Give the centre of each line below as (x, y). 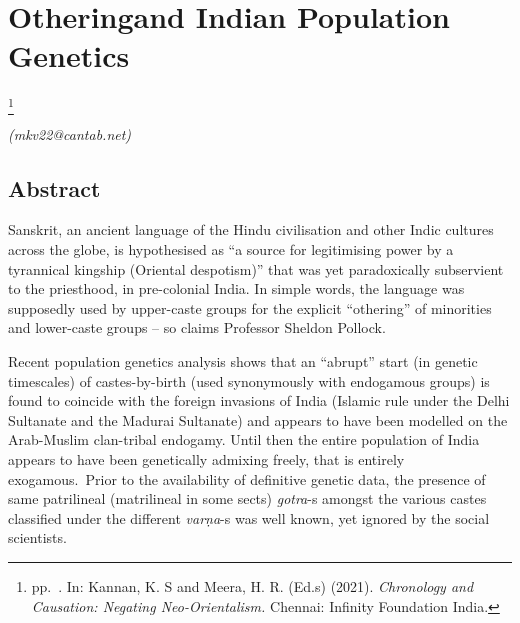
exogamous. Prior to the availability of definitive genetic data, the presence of (247, 478)
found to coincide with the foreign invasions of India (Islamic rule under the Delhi (259, 400)
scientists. (37, 537)
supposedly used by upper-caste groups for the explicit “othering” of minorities (250, 307)
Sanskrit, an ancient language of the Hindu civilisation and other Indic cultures (251, 229)
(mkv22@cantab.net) (70, 133)
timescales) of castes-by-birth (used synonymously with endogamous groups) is (249, 380)
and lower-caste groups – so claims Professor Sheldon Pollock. (197, 327)
